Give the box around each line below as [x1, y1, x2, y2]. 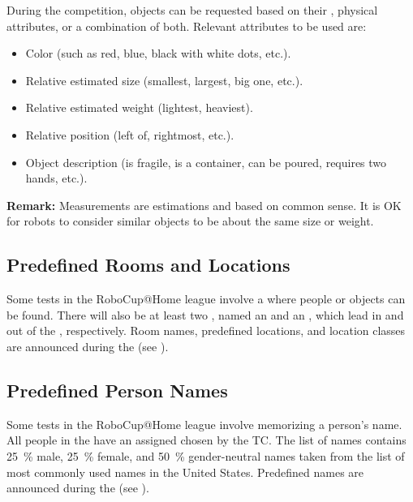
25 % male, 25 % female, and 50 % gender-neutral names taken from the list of [6, 447, 405, 464]
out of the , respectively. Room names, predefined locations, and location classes [6, 322, 406, 339]
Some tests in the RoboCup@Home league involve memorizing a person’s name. [6, 415, 402, 432]
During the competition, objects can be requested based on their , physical [6, 2, 378, 18]
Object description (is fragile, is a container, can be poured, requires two [25, 153, 387, 170]
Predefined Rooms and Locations [6, 252, 290, 277]
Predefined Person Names [6, 377, 228, 402]
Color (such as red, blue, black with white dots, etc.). [25, 45, 291, 62]
